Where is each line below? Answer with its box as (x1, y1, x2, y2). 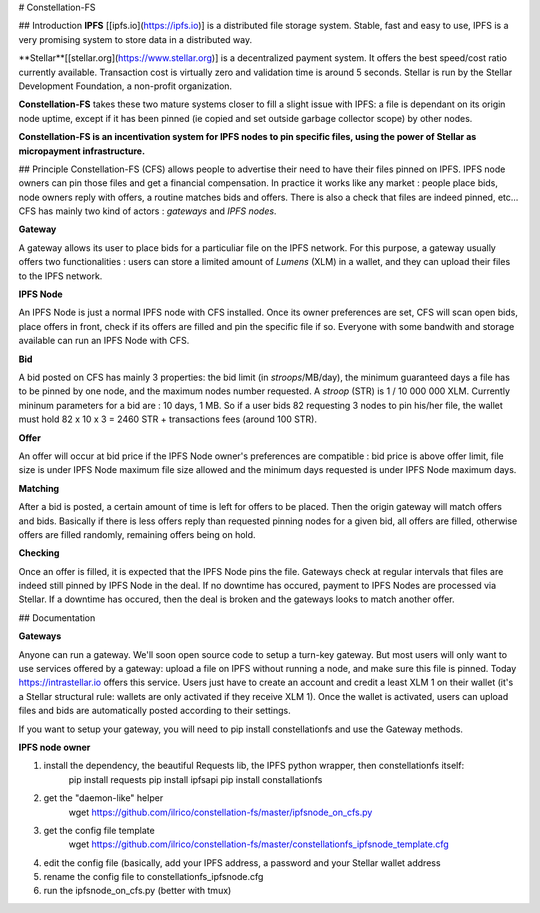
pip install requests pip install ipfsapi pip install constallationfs (68, 773, 323, 785)
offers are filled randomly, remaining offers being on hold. (18, 528, 256, 540)
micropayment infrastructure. (18, 145, 145, 157)
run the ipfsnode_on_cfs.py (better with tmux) (43, 885, 232, 897)
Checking (18, 547, 60, 559)
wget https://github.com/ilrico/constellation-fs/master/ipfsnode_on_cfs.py (68, 806, 373, 818)
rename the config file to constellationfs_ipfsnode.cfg (43, 871, 264, 883)
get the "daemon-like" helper (43, 792, 164, 804)
